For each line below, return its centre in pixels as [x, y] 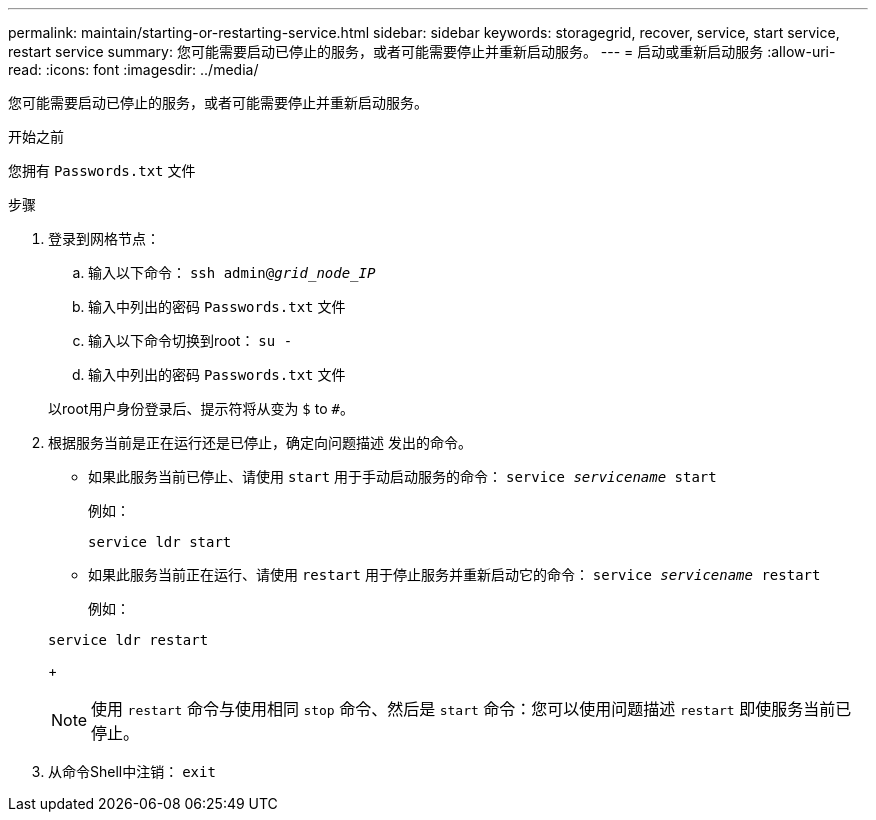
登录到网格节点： [104, 238]
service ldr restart [128, 640]
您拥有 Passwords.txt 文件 [102, 170]
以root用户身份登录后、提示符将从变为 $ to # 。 [201, 408]
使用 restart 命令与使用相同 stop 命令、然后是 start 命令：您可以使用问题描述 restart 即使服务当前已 [471, 709]
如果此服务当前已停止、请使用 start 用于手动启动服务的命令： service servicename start [402, 476]
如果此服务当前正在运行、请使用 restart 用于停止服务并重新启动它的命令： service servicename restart [454, 574]
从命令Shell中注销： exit [132, 771]
